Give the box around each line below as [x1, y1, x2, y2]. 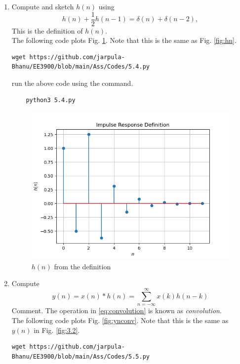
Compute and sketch [11, 1, 74, 11]
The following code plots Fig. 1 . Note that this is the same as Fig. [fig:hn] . [11, 35, 237, 45]
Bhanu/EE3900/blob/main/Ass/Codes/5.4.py [11, 63, 150, 71]
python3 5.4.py [26, 96, 76, 104]
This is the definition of [11, 25, 83, 36]
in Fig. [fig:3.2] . [34, 325, 80, 335]
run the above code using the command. [11, 78, 133, 88]
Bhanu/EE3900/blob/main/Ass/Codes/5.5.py [11, 353, 150, 360]
